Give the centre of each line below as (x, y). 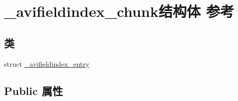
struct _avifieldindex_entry (47, 63)
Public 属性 (34, 90)
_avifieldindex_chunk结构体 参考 (119, 11)
